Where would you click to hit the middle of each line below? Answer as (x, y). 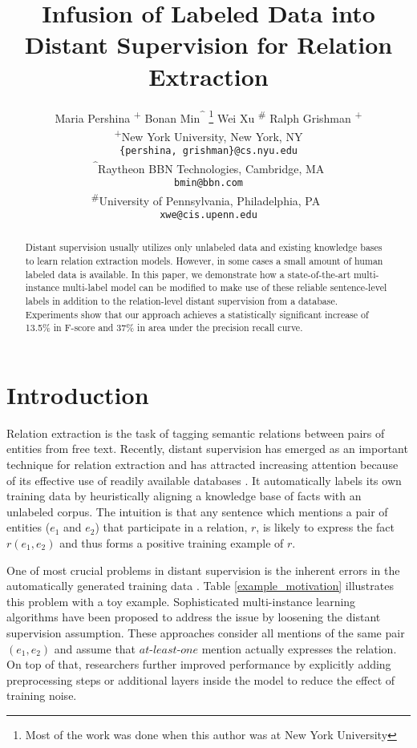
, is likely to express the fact (325, 527)
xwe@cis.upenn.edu (208, 214)
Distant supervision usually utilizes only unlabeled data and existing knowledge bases (204, 247)
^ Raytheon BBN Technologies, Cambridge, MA (208, 167)
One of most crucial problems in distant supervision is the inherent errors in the (203, 570)
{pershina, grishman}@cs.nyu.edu (208, 151)
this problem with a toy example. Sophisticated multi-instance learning (181, 601)
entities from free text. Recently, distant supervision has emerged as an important (207, 449)
